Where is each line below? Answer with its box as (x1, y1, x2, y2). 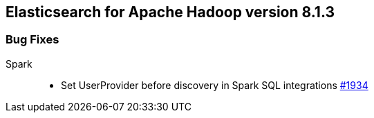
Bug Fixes (6, 32, 59, 47)
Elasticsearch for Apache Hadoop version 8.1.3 (6, 3, 335, 21)
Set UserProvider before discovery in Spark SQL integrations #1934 (61, 79, 368, 91)
